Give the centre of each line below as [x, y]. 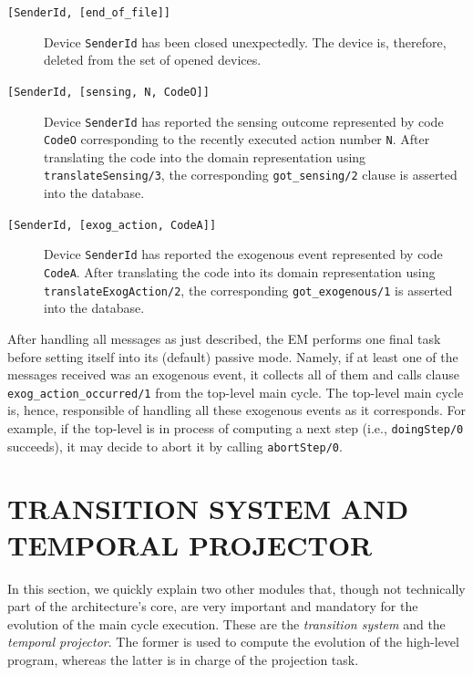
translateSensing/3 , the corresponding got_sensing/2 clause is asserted [251, 175]
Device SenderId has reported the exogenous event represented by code [243, 254]
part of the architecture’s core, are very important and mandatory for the [213, 606]
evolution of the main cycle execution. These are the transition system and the [226, 623]
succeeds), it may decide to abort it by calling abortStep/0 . [175, 446]
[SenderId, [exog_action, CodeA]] [112, 225]
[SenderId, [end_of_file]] [89, 13]
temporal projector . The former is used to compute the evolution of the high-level [233, 642]
